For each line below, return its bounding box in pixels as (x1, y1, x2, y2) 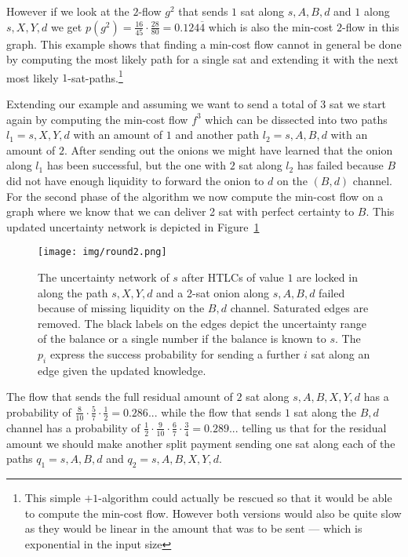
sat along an (311, 346, 370, 362)
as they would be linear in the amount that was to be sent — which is (24, 520, 362, 537)
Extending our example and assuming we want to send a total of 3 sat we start (6, 96, 387, 112)
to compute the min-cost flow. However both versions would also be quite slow (24, 504, 402, 521)
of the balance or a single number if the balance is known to (38, 330, 326, 347)
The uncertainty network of (38, 269, 169, 286)
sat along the (293, 403, 356, 420)
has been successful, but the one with (46, 157, 227, 173)
